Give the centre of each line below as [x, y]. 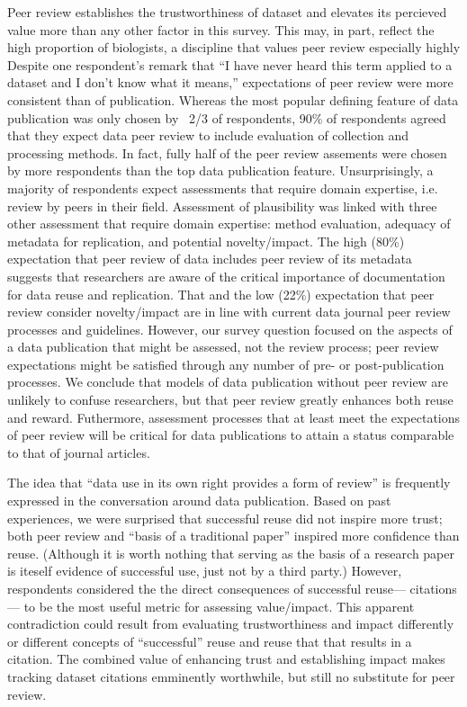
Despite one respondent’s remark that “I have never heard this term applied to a [230, 64]
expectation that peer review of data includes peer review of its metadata [210, 259]
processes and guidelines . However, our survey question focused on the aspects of [230, 329]
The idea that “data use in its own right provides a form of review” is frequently [229, 483]
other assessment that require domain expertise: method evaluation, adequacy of [229, 224]
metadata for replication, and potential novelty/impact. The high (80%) [206, 241]
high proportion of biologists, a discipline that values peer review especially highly [234, 47]
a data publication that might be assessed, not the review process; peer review [223, 347]
